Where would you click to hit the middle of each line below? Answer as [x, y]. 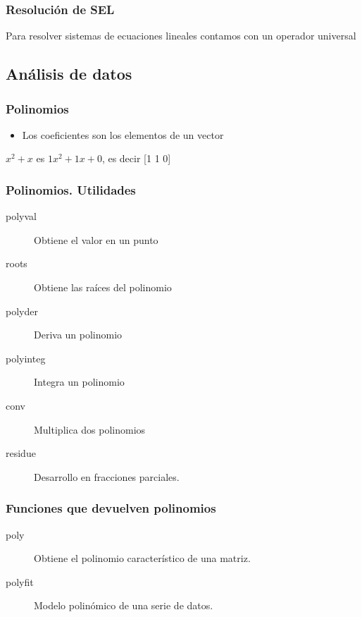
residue [21, 453]
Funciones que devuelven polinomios [111, 508]
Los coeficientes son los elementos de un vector [123, 134]
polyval [21, 216]
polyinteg [26, 358]
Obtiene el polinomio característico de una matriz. [142, 558]
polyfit [20, 581]
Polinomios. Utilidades [71, 189]
